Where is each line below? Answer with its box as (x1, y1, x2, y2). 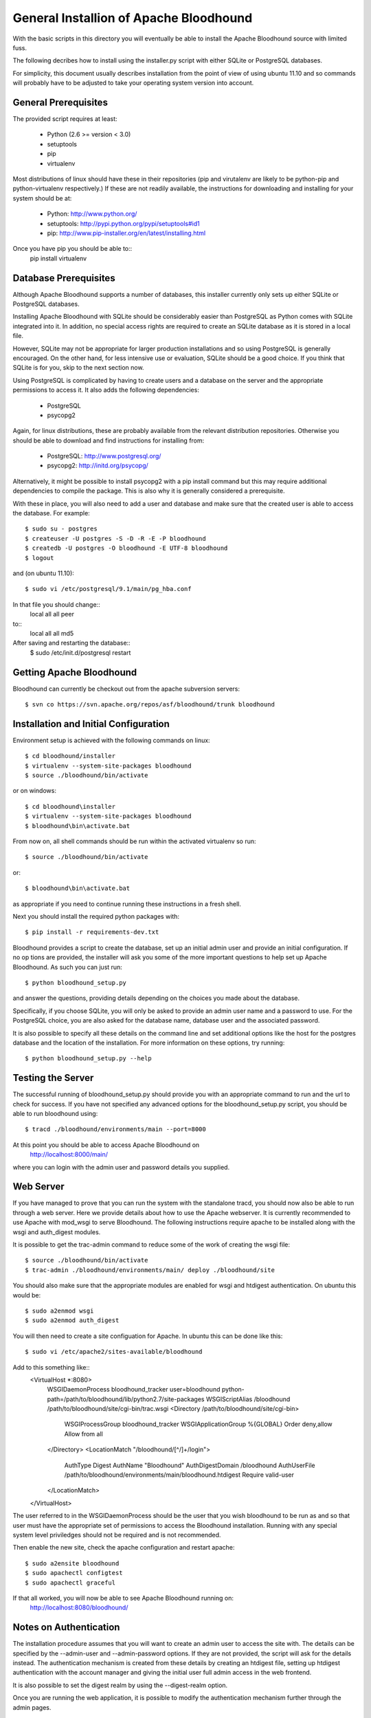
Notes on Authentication (12, 1622, 120, 1633)
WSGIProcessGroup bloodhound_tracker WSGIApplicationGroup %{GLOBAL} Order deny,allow (64, 1420, 333, 1429)
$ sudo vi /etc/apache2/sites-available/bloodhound (25, 1348, 203, 1356)
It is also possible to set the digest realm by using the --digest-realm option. (12, 1681, 228, 1689)
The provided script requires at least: (12, 115, 117, 123)
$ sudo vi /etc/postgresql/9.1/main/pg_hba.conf (25, 585, 192, 593)
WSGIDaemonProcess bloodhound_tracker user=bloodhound (47, 1385, 221, 1394)
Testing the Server (12, 1072, 94, 1084)
